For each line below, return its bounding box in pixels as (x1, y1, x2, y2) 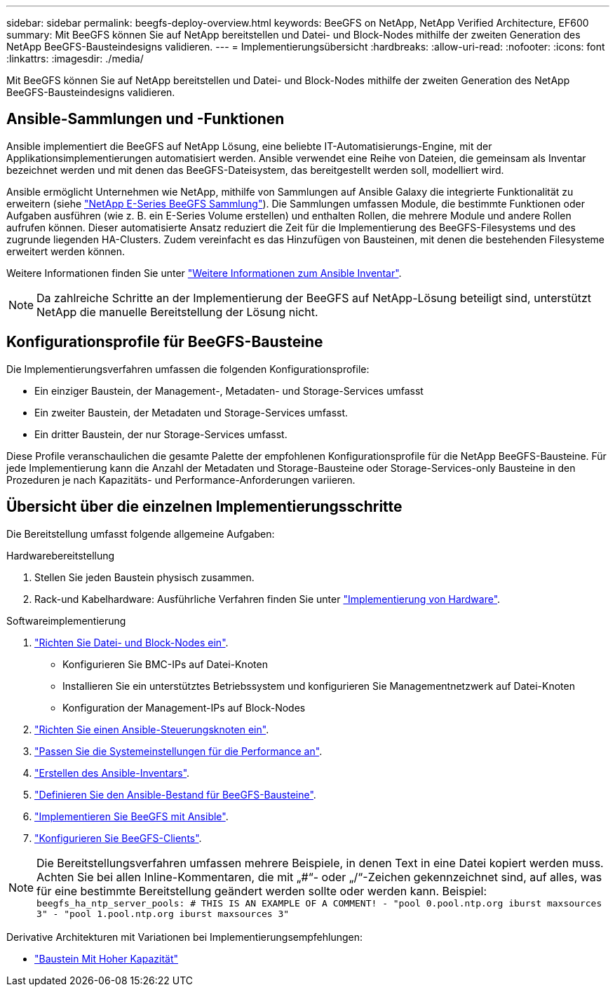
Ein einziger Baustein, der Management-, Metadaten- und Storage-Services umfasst (34, 384, 424, 397)
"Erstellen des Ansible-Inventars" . (34, 766, 190, 779)
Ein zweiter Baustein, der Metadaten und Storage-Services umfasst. (34, 406, 349, 419)
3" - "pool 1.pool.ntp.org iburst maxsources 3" (36, 908, 290, 919)
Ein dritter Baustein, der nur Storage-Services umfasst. (34, 428, 288, 440)
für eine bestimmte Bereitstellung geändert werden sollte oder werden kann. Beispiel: (36, 883, 487, 898)
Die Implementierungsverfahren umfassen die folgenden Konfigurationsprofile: (6, 362, 370, 375)
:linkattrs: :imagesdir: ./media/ (6, 53, 144, 64)
